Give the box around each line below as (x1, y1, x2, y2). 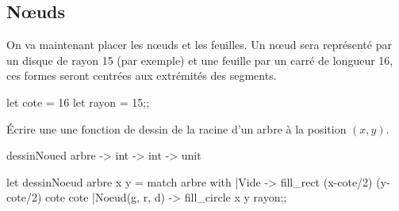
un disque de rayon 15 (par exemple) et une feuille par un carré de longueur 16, (6, 51, 393, 68)
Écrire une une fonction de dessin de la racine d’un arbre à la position (6, 120, 347, 137)
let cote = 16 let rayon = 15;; (6, 93, 150, 110)
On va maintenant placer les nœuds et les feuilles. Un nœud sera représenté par (6, 36, 392, 53)
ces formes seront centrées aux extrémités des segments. (6, 67, 277, 84)
